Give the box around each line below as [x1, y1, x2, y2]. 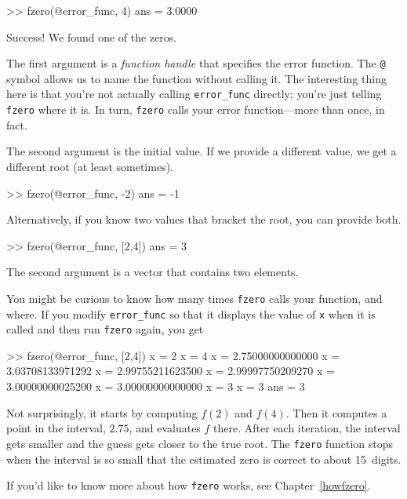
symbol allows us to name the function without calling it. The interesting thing [6, 70, 387, 86]
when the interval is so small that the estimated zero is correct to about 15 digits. [6, 450, 402, 467]
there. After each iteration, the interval [213, 420, 401, 436]
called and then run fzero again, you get [6, 321, 204, 337]
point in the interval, [6, 420, 106, 436]
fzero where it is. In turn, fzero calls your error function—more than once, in [6, 101, 385, 118]
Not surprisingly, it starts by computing [6, 404, 198, 421]
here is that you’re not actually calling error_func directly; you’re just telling [6, 86, 382, 102]
